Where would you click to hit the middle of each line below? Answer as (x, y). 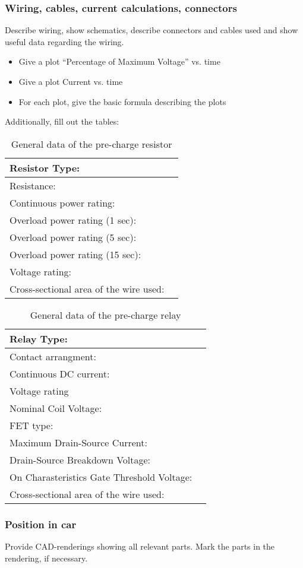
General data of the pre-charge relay (105, 315)
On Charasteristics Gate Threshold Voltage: (101, 477)
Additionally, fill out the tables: (62, 121)
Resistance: (33, 185)
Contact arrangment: (53, 356)
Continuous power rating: (62, 202)
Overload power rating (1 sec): (73, 220)
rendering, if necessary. (46, 558)
